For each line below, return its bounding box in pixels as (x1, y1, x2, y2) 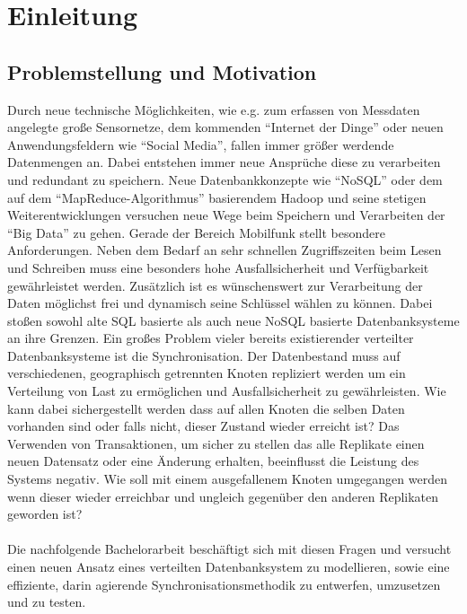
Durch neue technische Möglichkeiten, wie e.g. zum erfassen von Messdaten (7, 100, 420, 118)
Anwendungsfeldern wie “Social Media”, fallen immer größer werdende (7, 135, 394, 153)
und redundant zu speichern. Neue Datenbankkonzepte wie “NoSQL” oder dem (7, 170, 443, 189)
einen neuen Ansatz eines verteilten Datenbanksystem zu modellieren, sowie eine (7, 557, 450, 576)
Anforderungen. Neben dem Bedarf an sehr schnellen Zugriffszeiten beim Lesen (7, 241, 442, 259)
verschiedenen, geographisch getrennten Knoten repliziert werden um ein (7, 364, 406, 382)
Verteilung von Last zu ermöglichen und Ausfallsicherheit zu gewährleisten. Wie (7, 382, 446, 400)
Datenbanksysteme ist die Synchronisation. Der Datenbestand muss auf (7, 346, 401, 364)
